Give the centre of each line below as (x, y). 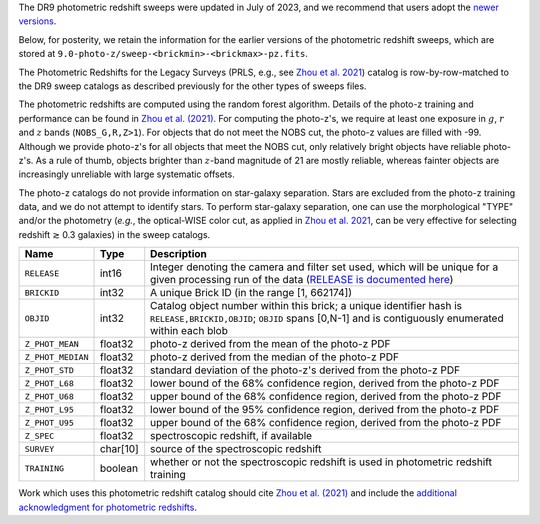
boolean (119, 468)
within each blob (189, 331)
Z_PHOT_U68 (49, 396)
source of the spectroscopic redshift (236, 449)
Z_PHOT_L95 (49, 409)
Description (178, 254)
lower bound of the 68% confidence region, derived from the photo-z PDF (325, 383)
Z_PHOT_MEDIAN (56, 356)
